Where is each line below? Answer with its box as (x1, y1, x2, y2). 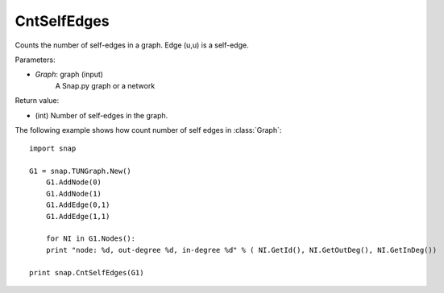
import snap (29, 144, 77, 153)
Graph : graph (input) (35, 69, 104, 80)
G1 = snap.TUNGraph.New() (29, 167, 132, 176)
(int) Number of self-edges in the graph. (35, 110, 168, 120)
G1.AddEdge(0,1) (45, 200, 110, 209)
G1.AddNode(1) (45, 189, 102, 198)
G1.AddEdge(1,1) (45, 212, 110, 221)
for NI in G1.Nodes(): (45, 234, 136, 243)
